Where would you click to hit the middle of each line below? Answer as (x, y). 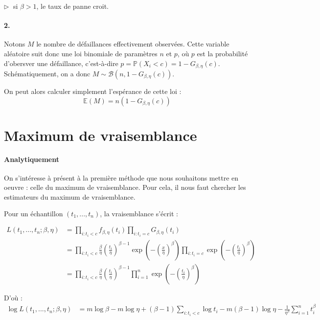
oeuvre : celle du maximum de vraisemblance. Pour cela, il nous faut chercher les (125, 187)
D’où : (13, 297)
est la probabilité (222, 53)
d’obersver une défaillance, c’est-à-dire (61, 63)
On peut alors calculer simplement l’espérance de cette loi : (93, 91)
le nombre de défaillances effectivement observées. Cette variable (133, 44)
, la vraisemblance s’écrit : (139, 213)
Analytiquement (32, 159)
